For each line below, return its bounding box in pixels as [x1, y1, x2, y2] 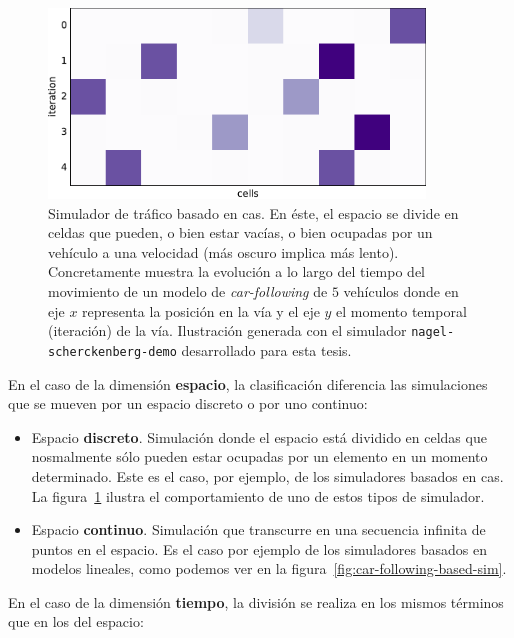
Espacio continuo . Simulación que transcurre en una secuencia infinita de [31, 519, 486, 540]
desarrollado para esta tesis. [181, 339, 352, 360]
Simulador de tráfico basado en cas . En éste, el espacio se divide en [48, 202, 459, 223]
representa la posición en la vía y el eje [82, 300, 320, 321]
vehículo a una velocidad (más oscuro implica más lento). [48, 241, 399, 262]
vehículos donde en [343, 281, 459, 302]
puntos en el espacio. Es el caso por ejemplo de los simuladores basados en [31, 538, 487, 559]
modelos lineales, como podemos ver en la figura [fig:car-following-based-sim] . [31, 558, 507, 579]
